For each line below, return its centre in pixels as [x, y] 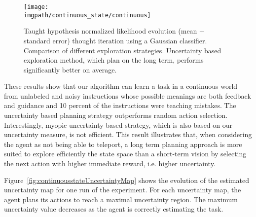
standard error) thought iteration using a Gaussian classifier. [115, 40]
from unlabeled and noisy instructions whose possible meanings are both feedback [128, 95]
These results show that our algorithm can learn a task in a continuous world [121, 86]
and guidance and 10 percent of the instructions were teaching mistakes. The [120, 105]
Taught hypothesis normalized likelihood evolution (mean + [114, 31]
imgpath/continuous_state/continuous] [87, 15]
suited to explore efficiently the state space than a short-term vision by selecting [125, 154]
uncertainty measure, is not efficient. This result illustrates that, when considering [128, 134]
